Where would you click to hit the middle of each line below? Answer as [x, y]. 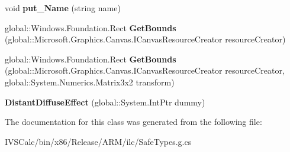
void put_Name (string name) [63, 8]
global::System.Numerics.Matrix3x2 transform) [90, 82]
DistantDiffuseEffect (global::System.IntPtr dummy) [105, 102]
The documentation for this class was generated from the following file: [133, 122]
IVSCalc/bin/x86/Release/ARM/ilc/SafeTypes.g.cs [98, 141]
